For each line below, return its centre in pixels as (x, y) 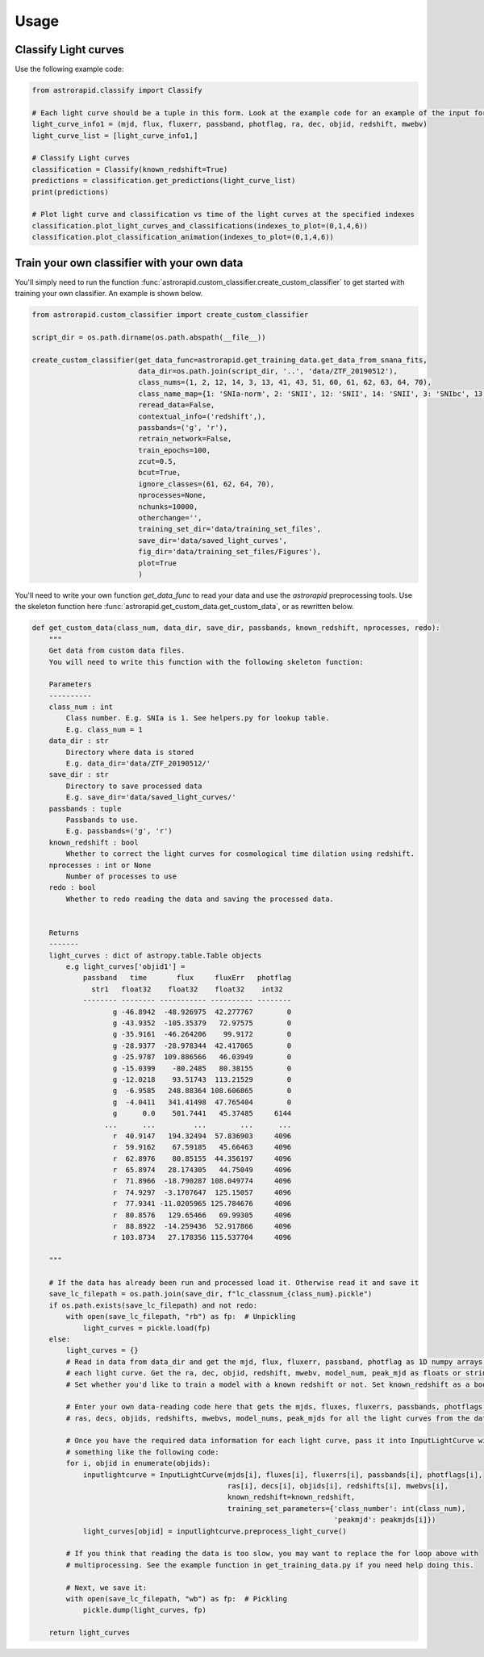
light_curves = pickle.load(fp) (147, 1328)
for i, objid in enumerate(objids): (138, 1463)
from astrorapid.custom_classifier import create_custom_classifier (170, 315)
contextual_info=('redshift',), (202, 416)
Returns (64, 933)
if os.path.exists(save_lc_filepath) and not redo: (153, 1305)
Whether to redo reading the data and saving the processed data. (200, 899)
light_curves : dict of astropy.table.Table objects (155, 955)
